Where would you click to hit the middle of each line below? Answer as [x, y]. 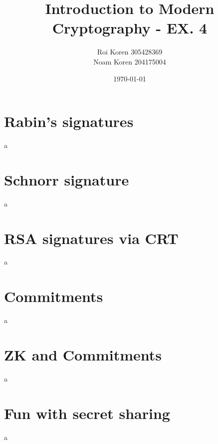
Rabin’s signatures [69, 121]
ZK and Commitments [83, 354]
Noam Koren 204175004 [130, 61]
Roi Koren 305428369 [130, 52]
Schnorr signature [67, 179]
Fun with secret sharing [87, 413]
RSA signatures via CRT [91, 238]
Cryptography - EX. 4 [130, 28]
